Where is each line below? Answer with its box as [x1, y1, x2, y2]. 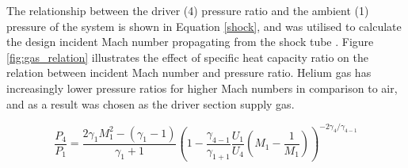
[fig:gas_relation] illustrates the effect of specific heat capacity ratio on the [6, 48, 368, 65]
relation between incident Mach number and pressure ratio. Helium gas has [6, 64, 372, 81]
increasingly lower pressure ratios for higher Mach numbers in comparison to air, [6, 79, 398, 96]
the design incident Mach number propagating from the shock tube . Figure [6, 33, 374, 50]
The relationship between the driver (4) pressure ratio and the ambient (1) [6, 2, 369, 18]
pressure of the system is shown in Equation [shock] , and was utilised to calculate [6, 17, 402, 34]
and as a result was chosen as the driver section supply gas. [6, 95, 295, 112]
